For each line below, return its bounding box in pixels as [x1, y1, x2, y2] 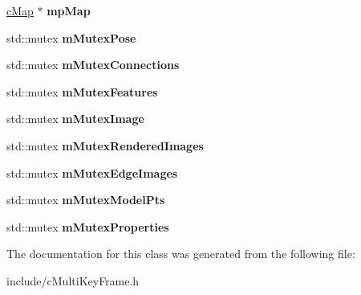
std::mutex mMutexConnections [6, 56, 180, 73]
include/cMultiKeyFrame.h [6, 272, 140, 289]
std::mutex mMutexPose [6, 29, 136, 46]
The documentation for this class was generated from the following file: [6, 245, 355, 262]
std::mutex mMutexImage [6, 110, 144, 127]
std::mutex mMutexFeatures [6, 83, 158, 100]
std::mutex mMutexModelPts [6, 191, 165, 208]
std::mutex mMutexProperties [6, 218, 169, 235]
